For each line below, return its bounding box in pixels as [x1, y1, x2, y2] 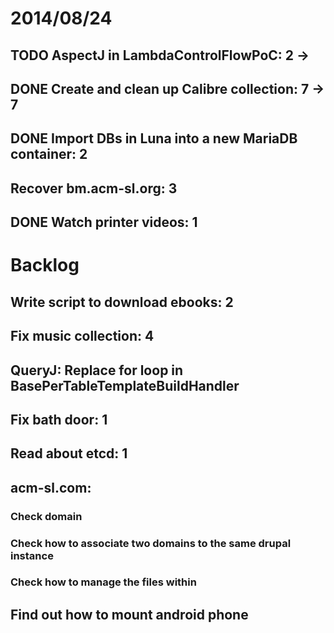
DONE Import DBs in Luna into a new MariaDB [10, 130, 298, 147]
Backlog [10, 254, 80, 277]
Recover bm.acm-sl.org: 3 [10, 180, 178, 197]
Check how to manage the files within [10, 575, 197, 589]
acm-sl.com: [10, 479, 92, 496]
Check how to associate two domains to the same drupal [10, 536, 292, 550]
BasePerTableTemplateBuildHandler [10, 377, 240, 394]
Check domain [10, 509, 83, 523]
